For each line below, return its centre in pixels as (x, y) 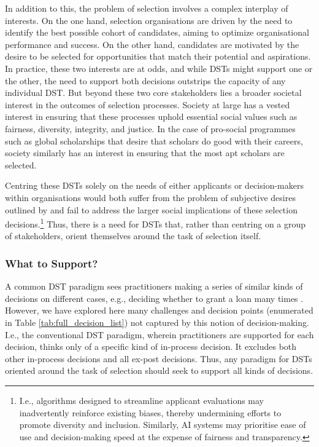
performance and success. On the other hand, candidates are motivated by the (152, 44)
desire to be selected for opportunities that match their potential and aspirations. (158, 56)
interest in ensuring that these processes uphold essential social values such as (151, 117)
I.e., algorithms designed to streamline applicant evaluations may (142, 400)
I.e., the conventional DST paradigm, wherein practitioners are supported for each (159, 334)
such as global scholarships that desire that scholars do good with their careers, (154, 140)
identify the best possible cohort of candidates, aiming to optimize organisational (157, 32)
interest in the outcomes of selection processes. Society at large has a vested (148, 104)
